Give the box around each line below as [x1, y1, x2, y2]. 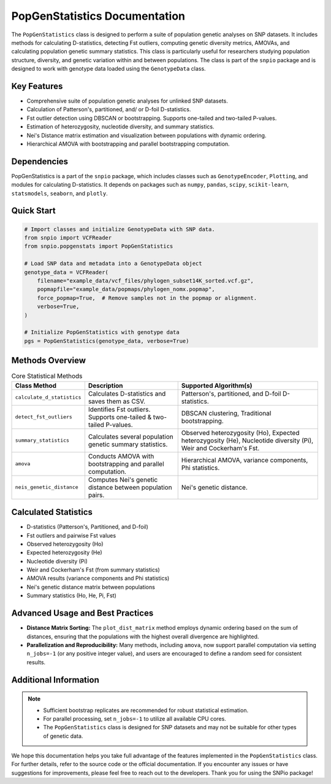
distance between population [88, 483, 172, 492]
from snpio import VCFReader [24, 234, 112, 241]
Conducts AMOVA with [88, 452, 154, 460]
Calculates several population [88, 432, 174, 441]
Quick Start [11, 206, 56, 216]
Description [88, 381, 123, 390]
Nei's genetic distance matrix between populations [26, 583, 156, 590]
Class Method [15, 381, 57, 390]
